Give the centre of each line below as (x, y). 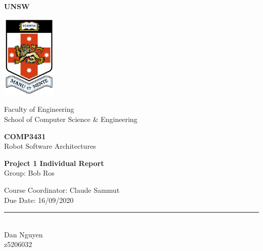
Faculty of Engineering (39, 109)
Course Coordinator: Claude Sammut (62, 190)
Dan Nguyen (24, 234)
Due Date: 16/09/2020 (39, 200)
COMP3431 (25, 136)
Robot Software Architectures (50, 146)
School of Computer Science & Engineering (71, 119)
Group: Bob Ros (29, 173)
